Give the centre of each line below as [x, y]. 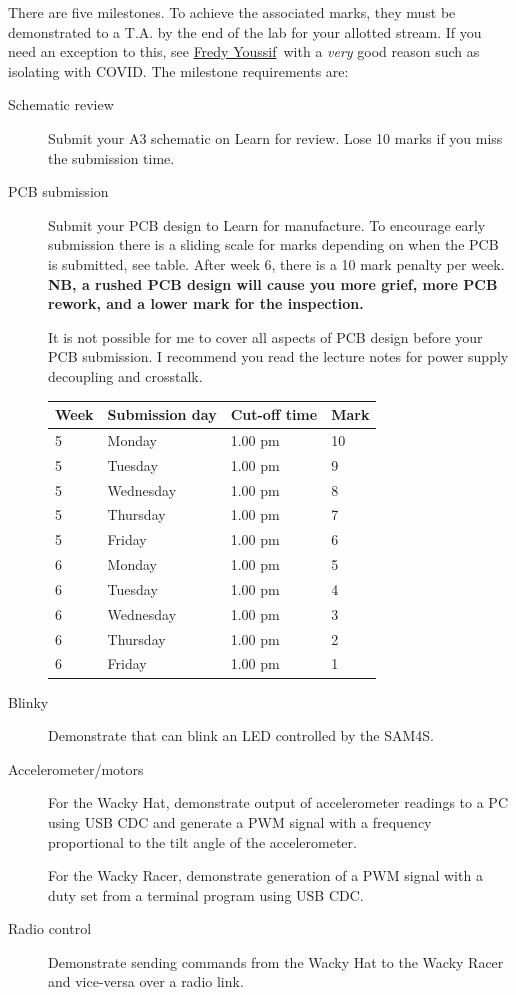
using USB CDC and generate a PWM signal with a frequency [240, 821]
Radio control [50, 928]
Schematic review [61, 104]
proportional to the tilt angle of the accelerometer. [202, 841]
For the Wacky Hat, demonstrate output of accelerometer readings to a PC [278, 802]
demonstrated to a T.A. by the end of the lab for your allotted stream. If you [245, 31]
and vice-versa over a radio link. [146, 981]
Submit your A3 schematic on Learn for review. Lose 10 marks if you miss [275, 137]
